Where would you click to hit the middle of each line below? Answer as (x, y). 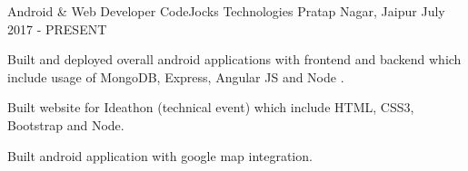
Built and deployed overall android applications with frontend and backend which (234, 59)
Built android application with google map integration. (160, 155)
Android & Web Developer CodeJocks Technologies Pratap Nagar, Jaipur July (226, 11)
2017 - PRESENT (57, 28)
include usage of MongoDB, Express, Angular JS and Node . (176, 76)
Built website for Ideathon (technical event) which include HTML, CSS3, (211, 107)
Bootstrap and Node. (66, 124)
